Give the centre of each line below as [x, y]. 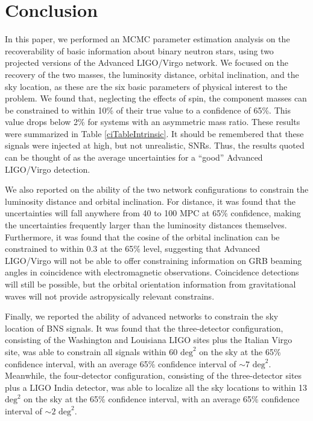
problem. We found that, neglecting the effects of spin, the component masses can [156, 98]
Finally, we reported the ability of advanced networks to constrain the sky [142, 316]
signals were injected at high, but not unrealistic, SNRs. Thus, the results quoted [155, 145]
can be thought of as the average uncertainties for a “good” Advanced [134, 157]
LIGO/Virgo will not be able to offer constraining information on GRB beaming [153, 260]
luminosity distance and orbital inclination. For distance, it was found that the [150, 201]
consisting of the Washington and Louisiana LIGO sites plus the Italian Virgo [149, 340]
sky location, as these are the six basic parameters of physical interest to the [146, 86]
